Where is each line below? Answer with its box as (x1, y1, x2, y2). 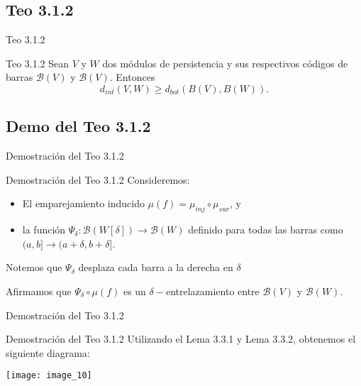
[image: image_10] (6, 370, 92, 381)
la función (22, 222, 66, 237)
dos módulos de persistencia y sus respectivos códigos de (102, 55, 348, 70)
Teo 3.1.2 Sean (6, 55, 70, 70)
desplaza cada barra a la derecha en (78, 260, 233, 275)
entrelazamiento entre (165, 283, 260, 298)
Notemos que (6, 260, 62, 275)
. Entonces (109, 70, 155, 84)
